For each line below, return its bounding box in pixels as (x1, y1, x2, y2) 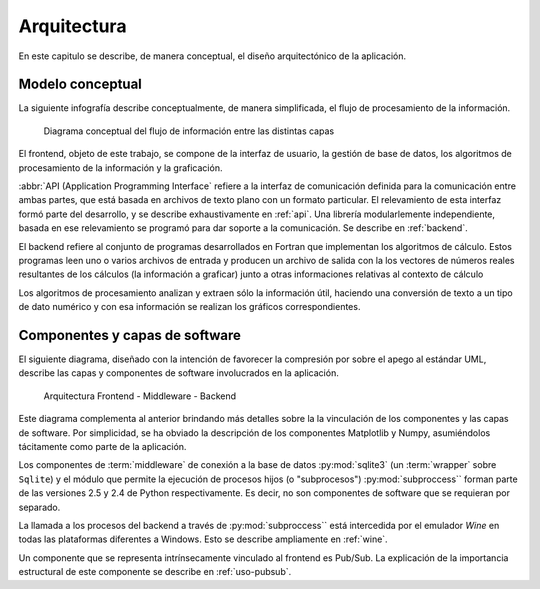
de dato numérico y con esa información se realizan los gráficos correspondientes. (18, 301, 361, 313)
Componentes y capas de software (18, 326, 242, 344)
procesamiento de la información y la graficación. (18, 161, 223, 174)
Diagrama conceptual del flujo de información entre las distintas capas (43, 125, 335, 137)
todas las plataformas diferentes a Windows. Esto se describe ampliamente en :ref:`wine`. (18, 533, 389, 545)
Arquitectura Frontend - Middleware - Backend (43, 390, 237, 402)
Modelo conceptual (18, 76, 142, 93)
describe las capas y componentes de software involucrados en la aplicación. (18, 367, 339, 379)
